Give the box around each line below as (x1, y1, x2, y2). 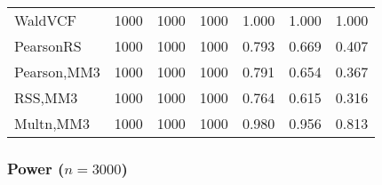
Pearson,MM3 (14, 61, 100, 82)
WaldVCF (14, 10, 77, 30)
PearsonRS (14, 36, 82, 56)
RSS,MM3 (14, 87, 78, 108)
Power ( (7, 157, 65, 179)
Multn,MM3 (14, 113, 90, 133)
